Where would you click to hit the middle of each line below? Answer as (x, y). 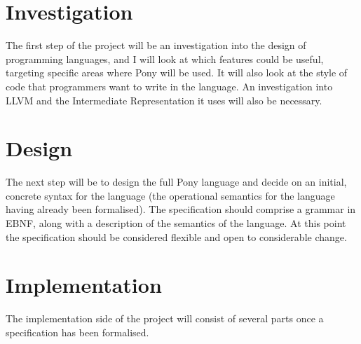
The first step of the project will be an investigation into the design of (156, 45)
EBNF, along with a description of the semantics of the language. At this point (176, 223)
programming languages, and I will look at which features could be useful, (165, 59)
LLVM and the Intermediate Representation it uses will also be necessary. (164, 100)
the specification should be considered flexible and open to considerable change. (176, 236)
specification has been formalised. (77, 332)
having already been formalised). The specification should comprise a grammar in (181, 209)
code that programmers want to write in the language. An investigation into (169, 86)
